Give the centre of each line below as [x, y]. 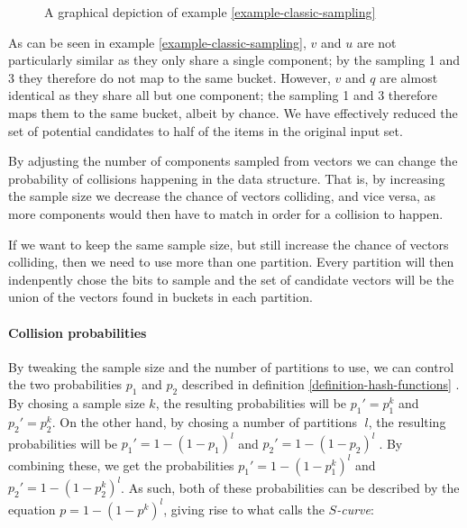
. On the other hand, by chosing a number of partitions [204, 421]
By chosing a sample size [77, 403]
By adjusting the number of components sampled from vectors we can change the [233, 161]
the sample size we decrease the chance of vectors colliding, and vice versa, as [222, 196]
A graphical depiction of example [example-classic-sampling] [210, 12]
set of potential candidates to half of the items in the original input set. [206, 130]
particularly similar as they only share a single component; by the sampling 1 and [234, 60]
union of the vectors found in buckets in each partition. [160, 297]
